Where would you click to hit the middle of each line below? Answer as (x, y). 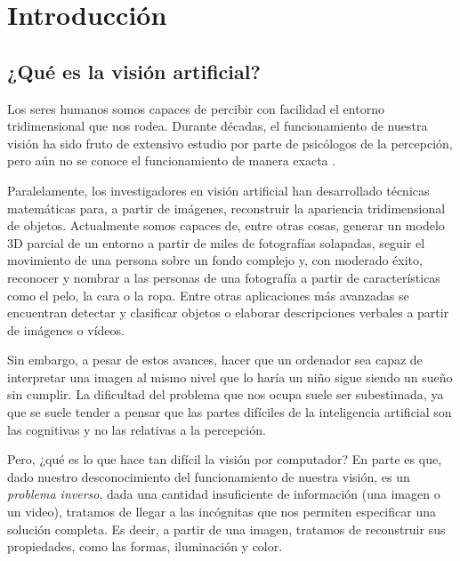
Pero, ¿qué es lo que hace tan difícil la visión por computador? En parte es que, (225, 459)
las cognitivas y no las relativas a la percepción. (137, 429)
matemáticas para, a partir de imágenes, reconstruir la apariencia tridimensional (226, 208)
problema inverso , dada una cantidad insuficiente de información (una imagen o (224, 494)
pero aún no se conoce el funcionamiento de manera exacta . (172, 160)
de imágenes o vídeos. (66, 329)
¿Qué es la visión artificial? (134, 71)
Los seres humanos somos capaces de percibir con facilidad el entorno (196, 108)
